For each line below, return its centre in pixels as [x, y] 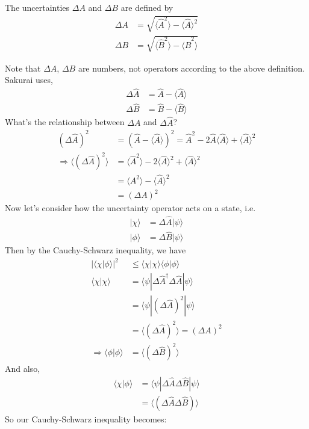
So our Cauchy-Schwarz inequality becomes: [86, 419]
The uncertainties [37, 7]
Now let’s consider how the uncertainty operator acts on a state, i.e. [130, 208]
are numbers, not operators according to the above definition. [191, 68]
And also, [23, 369]
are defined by [147, 7]
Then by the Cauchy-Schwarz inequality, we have [95, 250]
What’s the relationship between [65, 122]
